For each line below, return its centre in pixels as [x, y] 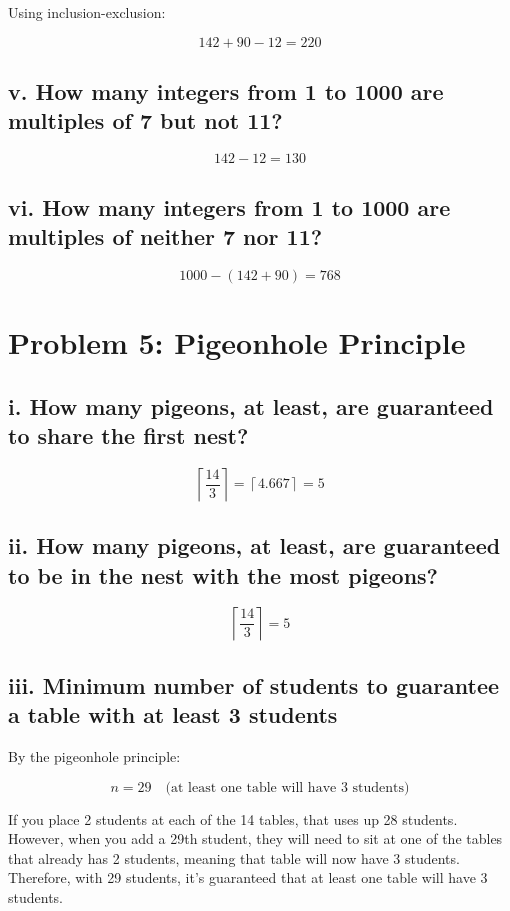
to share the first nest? [128, 434]
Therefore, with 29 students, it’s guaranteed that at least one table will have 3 [248, 877]
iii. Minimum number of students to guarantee [254, 684]
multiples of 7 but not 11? [145, 120]
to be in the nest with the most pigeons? [223, 574]
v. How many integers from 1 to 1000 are [226, 90]
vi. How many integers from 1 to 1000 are [229, 206]
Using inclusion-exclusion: [87, 12]
